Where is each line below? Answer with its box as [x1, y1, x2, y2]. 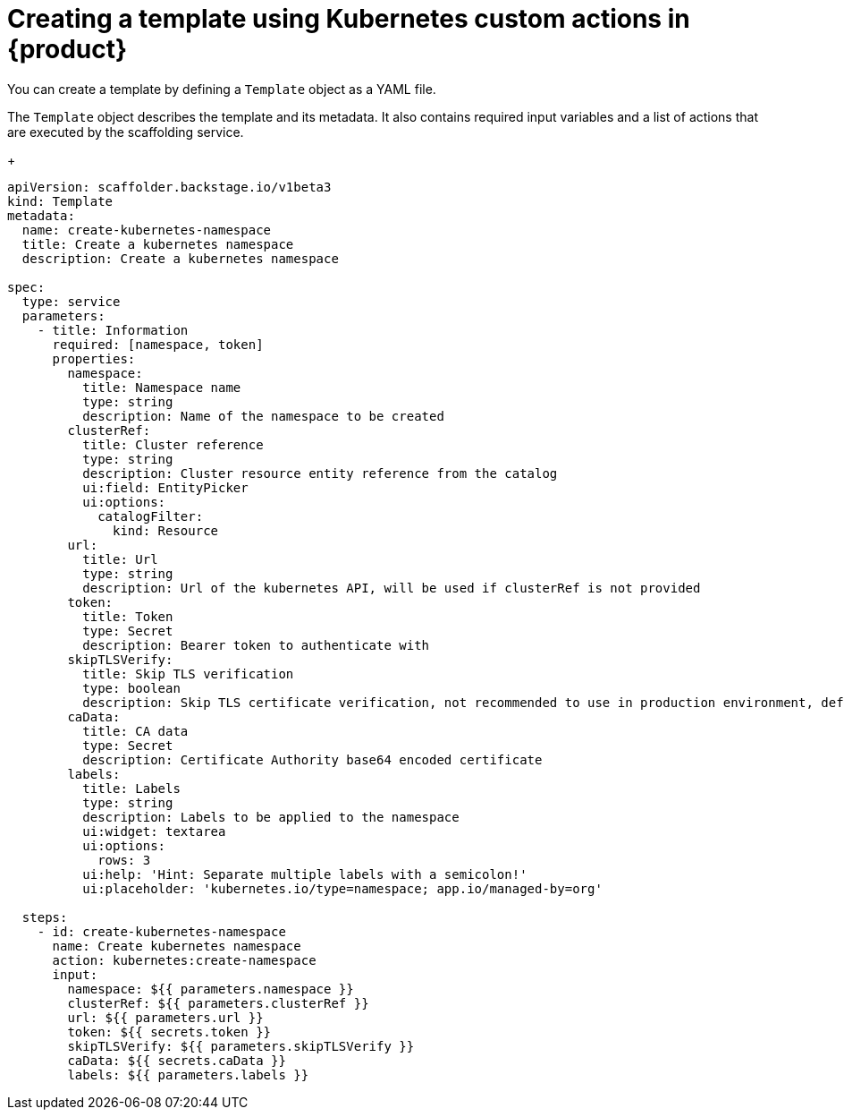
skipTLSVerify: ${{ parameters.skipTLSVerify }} [67, 1038, 415, 1053]
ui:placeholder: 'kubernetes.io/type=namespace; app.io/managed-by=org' [82, 881, 603, 896]
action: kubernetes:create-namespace [52, 952, 316, 968]
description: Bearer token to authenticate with [82, 637, 430, 652]
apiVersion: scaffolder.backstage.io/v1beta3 [7, 179, 332, 194]
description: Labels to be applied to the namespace [82, 809, 460, 824]
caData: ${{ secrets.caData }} [67, 1053, 286, 1068]
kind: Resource [113, 523, 219, 538]
